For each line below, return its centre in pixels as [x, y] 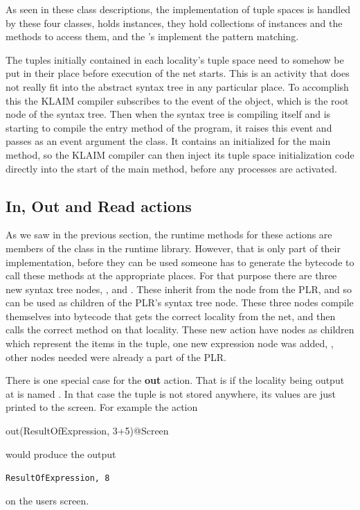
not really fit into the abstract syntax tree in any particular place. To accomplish [177, 86]
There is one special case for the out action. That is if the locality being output [175, 380]
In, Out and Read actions [99, 205]
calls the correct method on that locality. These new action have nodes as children [180, 329]
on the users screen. [47, 500]
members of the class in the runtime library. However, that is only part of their [173, 248]
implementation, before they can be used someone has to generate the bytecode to [180, 262]
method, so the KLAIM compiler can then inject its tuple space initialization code [180, 154]
